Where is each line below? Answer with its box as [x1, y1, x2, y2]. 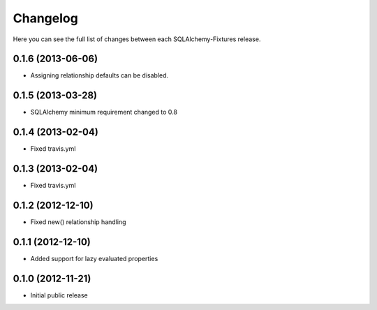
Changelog [13, 10, 78, 26]
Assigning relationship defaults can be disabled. [30, 71, 169, 80]
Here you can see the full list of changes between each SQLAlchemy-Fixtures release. [13, 35, 261, 43]
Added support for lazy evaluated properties [30, 254, 158, 263]
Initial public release [30, 290, 89, 300]
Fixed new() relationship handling [30, 218, 126, 226]
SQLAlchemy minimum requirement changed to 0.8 [30, 108, 178, 117]
